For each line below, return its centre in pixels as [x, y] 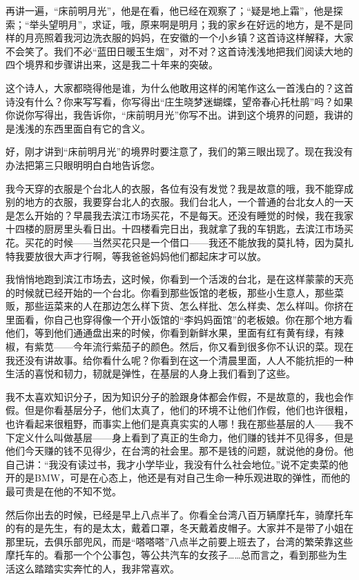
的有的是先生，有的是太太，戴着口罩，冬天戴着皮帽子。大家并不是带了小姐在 [179, 528]
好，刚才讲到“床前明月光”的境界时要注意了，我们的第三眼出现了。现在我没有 [179, 151]
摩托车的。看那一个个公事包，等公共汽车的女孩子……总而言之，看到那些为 [172, 555]
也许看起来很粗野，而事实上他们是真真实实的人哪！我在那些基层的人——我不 [179, 424]
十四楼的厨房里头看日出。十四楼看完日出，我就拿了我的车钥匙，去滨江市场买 [179, 229]
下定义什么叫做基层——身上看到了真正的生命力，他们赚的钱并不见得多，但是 [179, 437]
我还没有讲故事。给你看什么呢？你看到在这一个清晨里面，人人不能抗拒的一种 [179, 360]
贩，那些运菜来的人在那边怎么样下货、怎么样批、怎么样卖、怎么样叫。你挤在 [179, 306]
